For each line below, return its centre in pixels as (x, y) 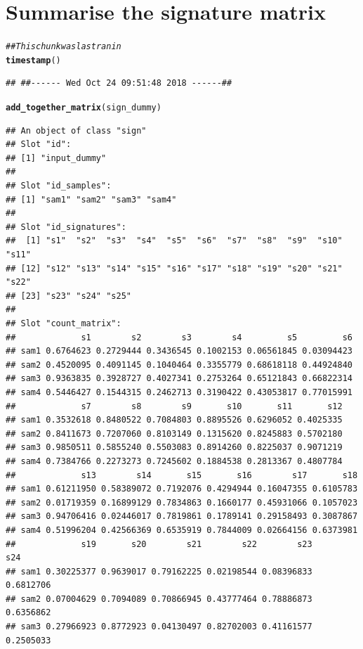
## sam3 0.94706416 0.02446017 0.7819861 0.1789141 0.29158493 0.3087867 (182, 516)
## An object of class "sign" (76, 130)
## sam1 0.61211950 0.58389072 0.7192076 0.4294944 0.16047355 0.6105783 (182, 489)
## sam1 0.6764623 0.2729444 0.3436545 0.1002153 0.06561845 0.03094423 (179, 351)
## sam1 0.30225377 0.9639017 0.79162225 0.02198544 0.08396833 (159, 571)
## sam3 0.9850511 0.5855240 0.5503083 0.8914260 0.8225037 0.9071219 (174, 448)
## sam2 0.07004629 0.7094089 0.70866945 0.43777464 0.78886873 (159, 599)
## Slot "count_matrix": (64, 323)
